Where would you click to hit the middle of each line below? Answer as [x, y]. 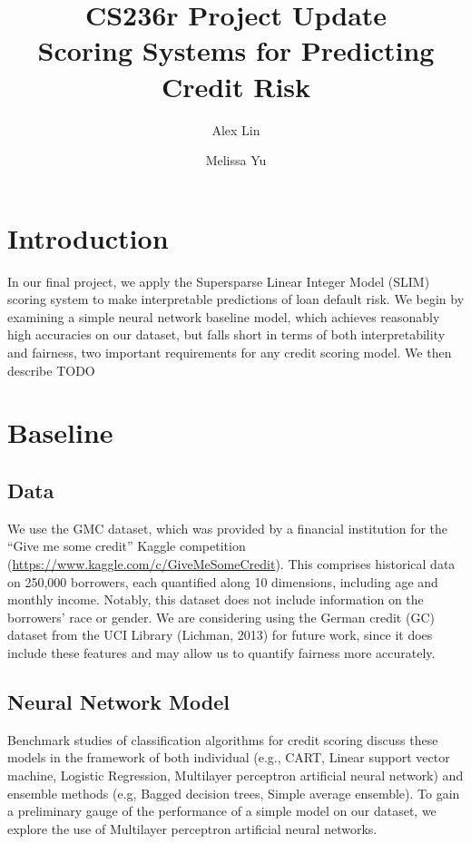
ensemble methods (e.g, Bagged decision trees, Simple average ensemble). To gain [234, 793]
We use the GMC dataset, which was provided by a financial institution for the [228, 528]
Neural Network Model [118, 701]
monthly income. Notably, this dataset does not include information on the [216, 599]
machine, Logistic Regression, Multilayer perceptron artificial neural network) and [235, 775]
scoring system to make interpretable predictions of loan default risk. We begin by [236, 299]
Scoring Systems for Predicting [236, 50]
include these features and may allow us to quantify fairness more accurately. [221, 652]
